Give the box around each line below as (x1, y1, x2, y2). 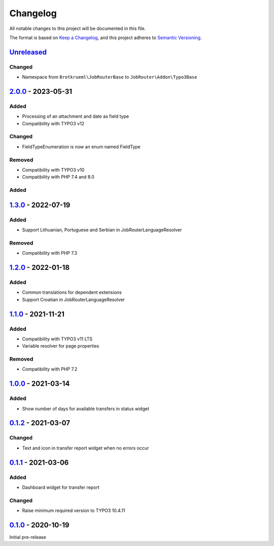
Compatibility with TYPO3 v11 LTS (22, 335, 93, 342)
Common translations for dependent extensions (22, 289, 122, 295)
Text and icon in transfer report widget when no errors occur (22, 445, 149, 451)
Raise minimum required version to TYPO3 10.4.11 (22, 507, 125, 514)
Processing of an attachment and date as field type (22, 113, 129, 119)
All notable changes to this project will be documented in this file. (9, 25, 146, 31)
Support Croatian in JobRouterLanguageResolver (22, 296, 125, 302)
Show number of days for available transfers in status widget (22, 405, 150, 412)
